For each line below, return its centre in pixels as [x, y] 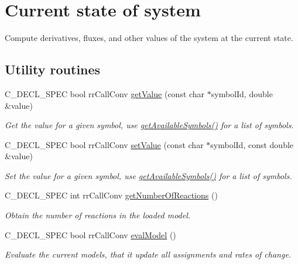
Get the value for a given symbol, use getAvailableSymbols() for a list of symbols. [149, 125]
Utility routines [53, 69]
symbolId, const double [252, 144]
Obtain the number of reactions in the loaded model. [98, 215]
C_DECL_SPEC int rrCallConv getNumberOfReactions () [111, 195]
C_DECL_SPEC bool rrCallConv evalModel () [90, 234]
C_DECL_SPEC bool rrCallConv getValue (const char [105, 93]
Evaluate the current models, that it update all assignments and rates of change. [148, 254]
